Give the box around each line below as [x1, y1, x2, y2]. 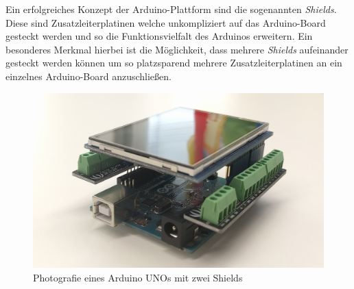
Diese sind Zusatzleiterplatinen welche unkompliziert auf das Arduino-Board [5, 15, 326, 29]
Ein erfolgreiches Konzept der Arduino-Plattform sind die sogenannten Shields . [5, 2, 337, 16]
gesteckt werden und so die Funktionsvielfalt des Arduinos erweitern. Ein [5, 29, 313, 43]
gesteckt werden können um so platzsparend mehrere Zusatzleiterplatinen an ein [5, 55, 342, 70]
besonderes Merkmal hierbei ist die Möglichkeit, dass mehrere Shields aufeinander [5, 42, 349, 56]
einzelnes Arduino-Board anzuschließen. [5, 68, 172, 83]
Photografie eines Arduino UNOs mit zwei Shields [33, 270, 243, 284]
